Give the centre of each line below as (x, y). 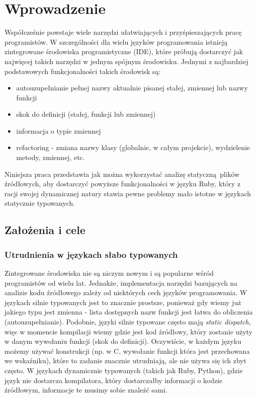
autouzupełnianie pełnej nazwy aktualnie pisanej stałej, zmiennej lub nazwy (132, 88)
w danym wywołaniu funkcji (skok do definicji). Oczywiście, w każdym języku (123, 341)
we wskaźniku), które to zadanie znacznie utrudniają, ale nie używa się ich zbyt (126, 360)
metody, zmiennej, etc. (50, 157)
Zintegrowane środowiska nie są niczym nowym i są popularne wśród (109, 273)
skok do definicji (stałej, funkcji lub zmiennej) (86, 114)
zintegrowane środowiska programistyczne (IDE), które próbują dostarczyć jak (124, 51)
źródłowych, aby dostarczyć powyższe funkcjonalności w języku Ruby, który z (123, 184)
